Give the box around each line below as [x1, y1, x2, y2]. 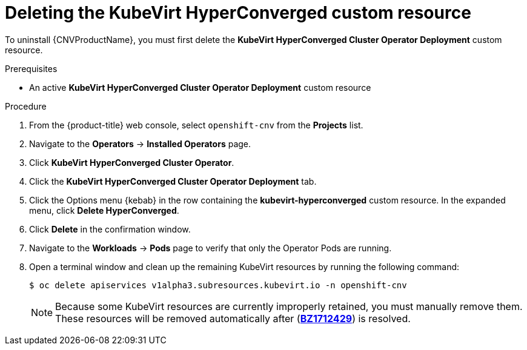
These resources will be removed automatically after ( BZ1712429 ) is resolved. [55, 312, 411, 325]
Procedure [5, 101, 47, 111]
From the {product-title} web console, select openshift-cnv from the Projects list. [29, 119, 363, 130]
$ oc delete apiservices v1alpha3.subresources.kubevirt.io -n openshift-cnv [29, 280, 407, 290]
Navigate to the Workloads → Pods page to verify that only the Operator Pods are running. [29, 242, 392, 253]
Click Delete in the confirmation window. [29, 223, 191, 234]
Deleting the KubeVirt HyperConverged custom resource [5, 2, 471, 23]
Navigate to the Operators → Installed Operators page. [29, 138, 251, 149]
